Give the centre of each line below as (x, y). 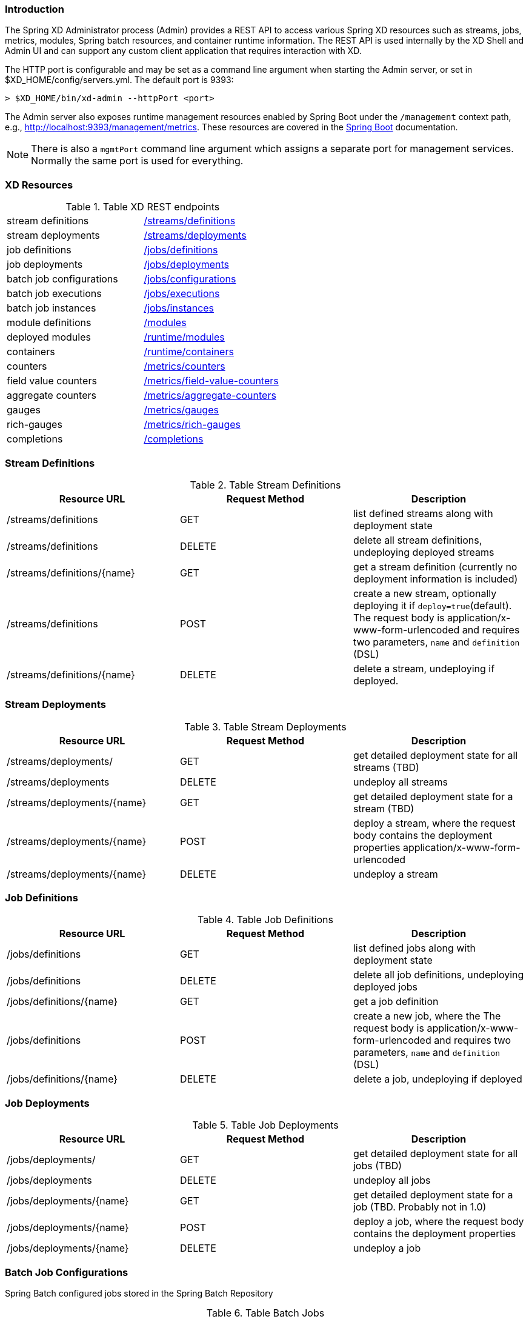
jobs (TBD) (378, 1166)
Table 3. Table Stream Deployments (265, 726)
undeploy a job (387, 1248)
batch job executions (54, 294)
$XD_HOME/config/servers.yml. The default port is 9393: (119, 80)
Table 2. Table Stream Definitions (265, 485)
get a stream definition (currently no (435, 566)
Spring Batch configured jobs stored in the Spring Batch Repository (139, 1293)
